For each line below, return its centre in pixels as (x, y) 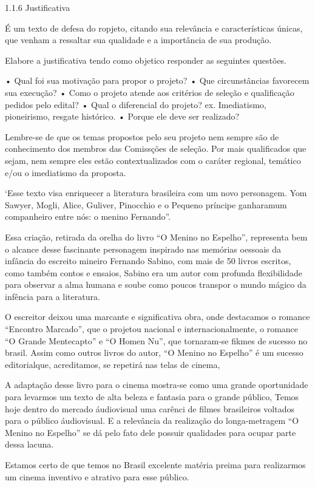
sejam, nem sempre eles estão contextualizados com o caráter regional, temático (153, 160)
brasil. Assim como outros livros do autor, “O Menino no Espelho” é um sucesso (154, 352)
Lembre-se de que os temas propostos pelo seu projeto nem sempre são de (142, 136)
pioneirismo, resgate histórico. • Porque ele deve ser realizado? (122, 116)
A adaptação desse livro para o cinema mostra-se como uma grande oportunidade (157, 385)
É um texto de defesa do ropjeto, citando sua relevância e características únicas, (154, 28)
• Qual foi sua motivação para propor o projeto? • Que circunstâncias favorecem (157, 80)
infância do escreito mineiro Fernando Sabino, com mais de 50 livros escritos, (148, 261)
